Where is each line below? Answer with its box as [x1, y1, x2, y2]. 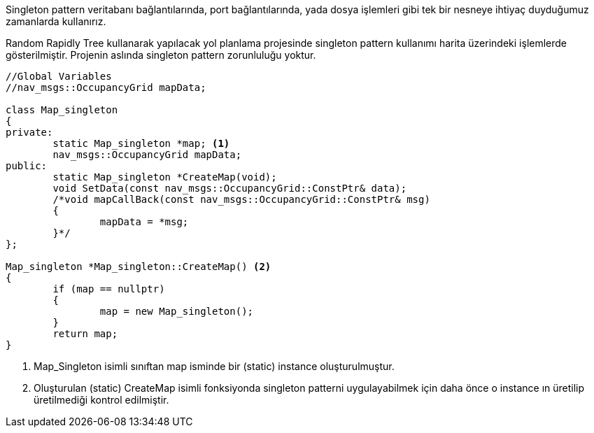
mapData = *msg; [99, 216, 189, 227]
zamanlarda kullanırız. [6, 15, 106, 27]
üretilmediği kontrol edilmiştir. [34, 394, 169, 406]
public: [6, 160, 48, 171]
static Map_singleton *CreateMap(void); [52, 171, 277, 183]
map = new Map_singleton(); [99, 306, 254, 317]
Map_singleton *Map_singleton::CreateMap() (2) [6, 261, 271, 272]
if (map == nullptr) [52, 283, 165, 294]
